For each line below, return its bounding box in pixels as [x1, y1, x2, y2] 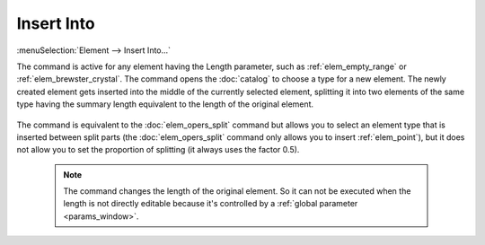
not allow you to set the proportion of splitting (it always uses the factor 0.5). [16, 144, 300, 155]
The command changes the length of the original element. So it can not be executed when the [63, 186, 411, 197]
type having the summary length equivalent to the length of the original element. [16, 99, 314, 109]
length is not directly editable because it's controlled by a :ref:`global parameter [63, 198, 358, 209]
